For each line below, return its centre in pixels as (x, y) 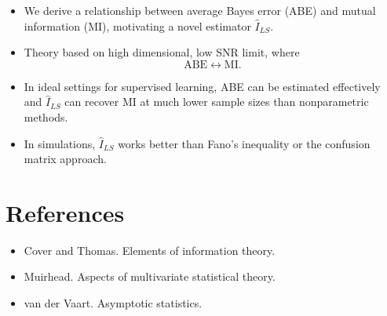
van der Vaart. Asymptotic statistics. (113, 303)
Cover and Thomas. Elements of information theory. (150, 250)
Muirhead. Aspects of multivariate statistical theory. (150, 276)
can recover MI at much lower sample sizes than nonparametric (217, 102)
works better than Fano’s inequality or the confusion (244, 143)
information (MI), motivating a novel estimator (137, 25)
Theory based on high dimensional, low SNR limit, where (162, 52)
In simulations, (60, 143)
